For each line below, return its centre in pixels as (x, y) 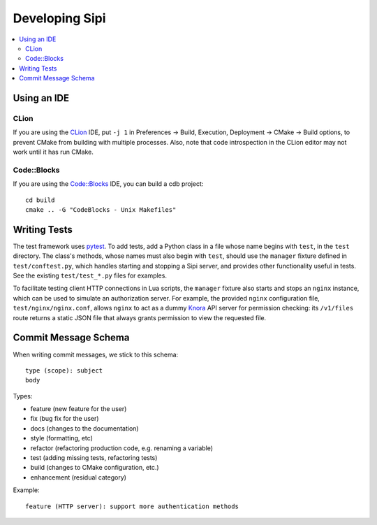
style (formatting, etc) (62, 438)
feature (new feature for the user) (79, 409)
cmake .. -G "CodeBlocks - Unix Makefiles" (101, 209)
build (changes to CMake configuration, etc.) (95, 468)
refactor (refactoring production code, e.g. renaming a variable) (121, 448)
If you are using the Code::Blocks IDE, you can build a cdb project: (108, 184)
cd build (40, 200)
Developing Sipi (59, 18)
